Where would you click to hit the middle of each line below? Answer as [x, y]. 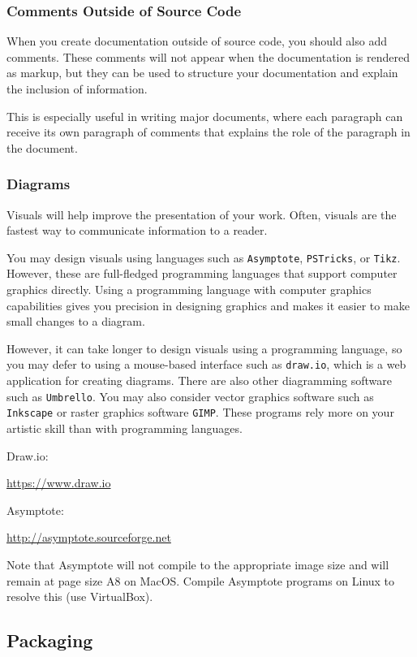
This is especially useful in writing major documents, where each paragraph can [205, 116]
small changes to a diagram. [76, 321]
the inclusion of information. [77, 89]
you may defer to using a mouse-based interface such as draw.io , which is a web [206, 364]
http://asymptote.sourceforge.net [89, 537]
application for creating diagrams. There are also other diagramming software [199, 380]
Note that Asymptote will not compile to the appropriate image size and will [198, 564]
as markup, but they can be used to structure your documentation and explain [202, 73]
